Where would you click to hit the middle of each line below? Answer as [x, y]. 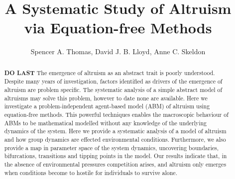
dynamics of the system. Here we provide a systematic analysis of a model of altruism [115, 131]
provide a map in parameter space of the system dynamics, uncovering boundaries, [112, 147]
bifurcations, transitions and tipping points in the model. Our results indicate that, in [116, 156]
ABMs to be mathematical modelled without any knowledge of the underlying [106, 123]
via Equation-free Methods [118, 28]
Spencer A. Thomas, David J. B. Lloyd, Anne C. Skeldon [118, 51]
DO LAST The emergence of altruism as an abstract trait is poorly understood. [110, 73]
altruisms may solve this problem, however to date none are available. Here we [106, 98]
